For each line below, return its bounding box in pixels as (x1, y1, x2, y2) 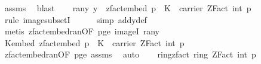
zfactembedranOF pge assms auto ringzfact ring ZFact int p (4, 48, 256, 60)
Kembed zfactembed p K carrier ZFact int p (4, 36, 185, 49)
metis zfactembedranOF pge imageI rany (4, 25, 159, 37)
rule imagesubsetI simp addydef (4, 13, 147, 25)
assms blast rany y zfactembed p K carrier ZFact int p (4, 2, 251, 14)
